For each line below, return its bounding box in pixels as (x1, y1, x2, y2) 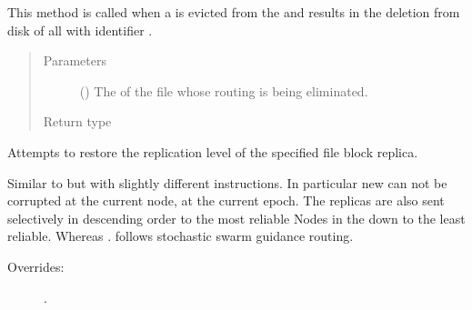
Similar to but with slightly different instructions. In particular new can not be (7, 173, 447, 192)
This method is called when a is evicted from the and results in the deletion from (7, 3, 460, 21)
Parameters (43, 51, 106, 70)
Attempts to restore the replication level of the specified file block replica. (7, 142, 418, 161)
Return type (43, 112, 112, 131)
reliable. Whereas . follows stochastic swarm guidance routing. (7, 226, 354, 245)
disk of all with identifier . (7, 20, 153, 39)
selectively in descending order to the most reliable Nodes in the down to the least (7, 208, 466, 227)
